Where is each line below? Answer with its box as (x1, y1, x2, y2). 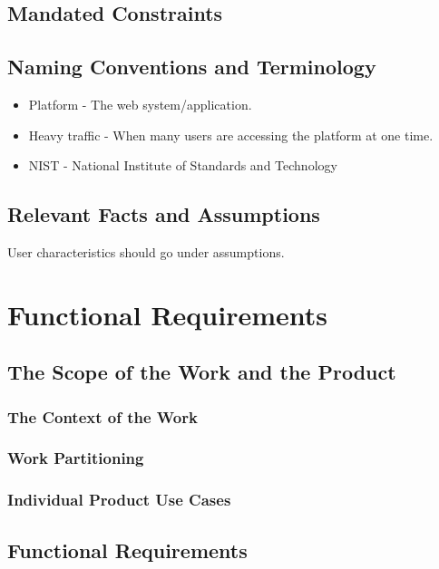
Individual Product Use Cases (7, 488, 231, 511)
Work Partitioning (7, 447, 144, 469)
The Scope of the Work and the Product (7, 358, 396, 386)
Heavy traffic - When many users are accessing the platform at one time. (28, 125, 434, 144)
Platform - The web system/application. (28, 94, 252, 113)
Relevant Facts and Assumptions (7, 200, 320, 228)
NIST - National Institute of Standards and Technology (28, 156, 337, 175)
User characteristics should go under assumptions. (7, 242, 285, 261)
